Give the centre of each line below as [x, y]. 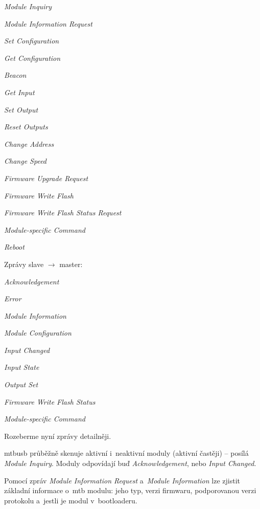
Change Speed [26, 161]
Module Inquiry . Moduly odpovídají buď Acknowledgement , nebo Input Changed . [130, 463]
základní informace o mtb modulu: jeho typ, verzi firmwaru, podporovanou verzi [130, 490]
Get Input [19, 92]
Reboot [14, 247]
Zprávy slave [24, 264]
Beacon [15, 75]
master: [71, 264]
